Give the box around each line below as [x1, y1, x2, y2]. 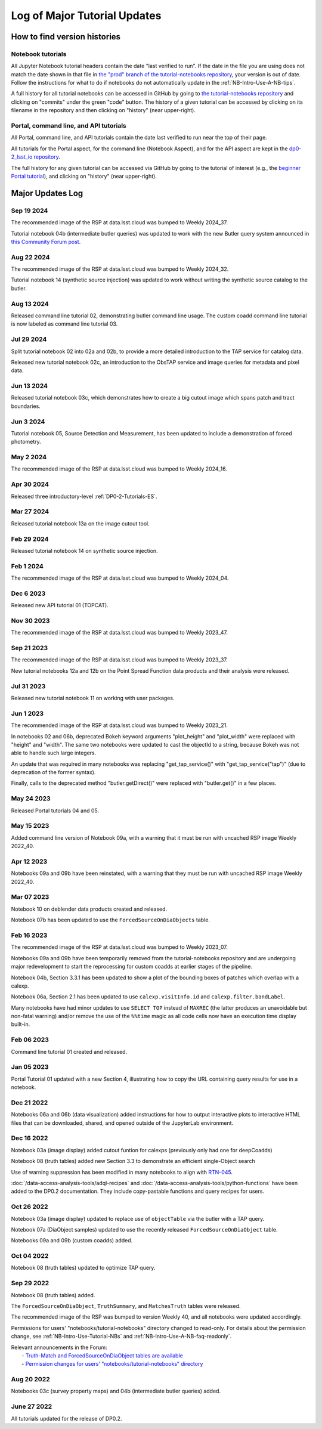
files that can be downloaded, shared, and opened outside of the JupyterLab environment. [11, 1119, 234, 1127]
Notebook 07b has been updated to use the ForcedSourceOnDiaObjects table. [11, 916, 210, 924]
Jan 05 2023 [11, 1063, 49, 1071]
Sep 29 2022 [11, 1279, 49, 1288]
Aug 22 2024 [11, 253, 50, 261]
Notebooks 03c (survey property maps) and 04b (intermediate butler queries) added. [11, 1387, 221, 1395]
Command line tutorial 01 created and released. [11, 1048, 128, 1055]
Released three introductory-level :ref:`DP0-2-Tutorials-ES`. [11, 493, 157, 500]
